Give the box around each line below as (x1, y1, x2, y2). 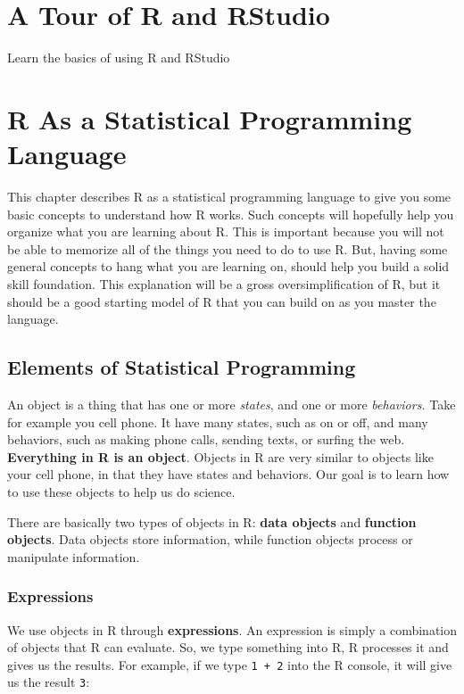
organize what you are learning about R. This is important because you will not (7, 222, 444, 241)
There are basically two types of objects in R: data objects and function (7, 512, 417, 531)
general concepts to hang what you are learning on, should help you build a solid (7, 257, 450, 276)
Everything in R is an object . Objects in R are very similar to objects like (7, 447, 434, 466)
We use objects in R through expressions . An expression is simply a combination (7, 620, 458, 639)
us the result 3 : (7, 673, 90, 691)
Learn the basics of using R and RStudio (7, 48, 230, 67)
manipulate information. (7, 547, 140, 566)
